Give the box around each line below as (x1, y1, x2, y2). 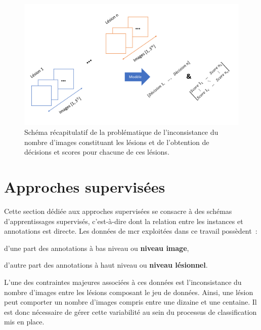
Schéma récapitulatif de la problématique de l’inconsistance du (24, 127, 219, 137)
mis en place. (4, 316, 45, 327)
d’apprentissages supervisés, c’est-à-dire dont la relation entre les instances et (4, 215, 243, 226)
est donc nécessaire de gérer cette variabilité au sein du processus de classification (4, 306, 257, 317)
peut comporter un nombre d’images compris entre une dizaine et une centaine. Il (4, 297, 257, 307)
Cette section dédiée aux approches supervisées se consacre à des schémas (4, 206, 232, 216)
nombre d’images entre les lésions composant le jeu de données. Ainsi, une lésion (4, 286, 253, 297)
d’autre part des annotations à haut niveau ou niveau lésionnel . (4, 260, 208, 270)
